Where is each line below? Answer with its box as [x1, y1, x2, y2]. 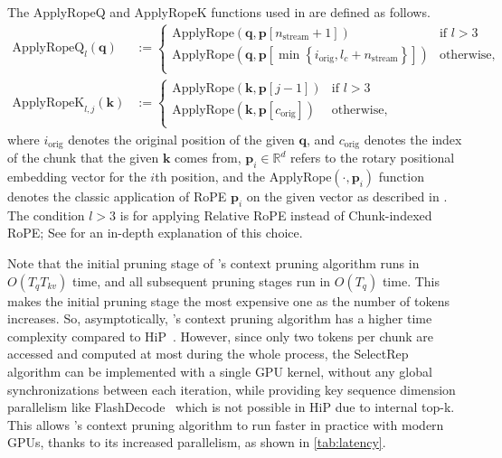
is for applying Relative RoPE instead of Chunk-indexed [119, 205, 432, 224]
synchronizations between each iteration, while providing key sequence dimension [7, 379, 456, 398]
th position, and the [155, 167, 266, 186]
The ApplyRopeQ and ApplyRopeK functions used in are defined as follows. [7, 3, 431, 21]
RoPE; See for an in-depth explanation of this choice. [7, 223, 303, 242]
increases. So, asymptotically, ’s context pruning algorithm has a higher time [7, 309, 432, 328]
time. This [382, 271, 440, 290]
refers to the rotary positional [290, 148, 455, 167]
